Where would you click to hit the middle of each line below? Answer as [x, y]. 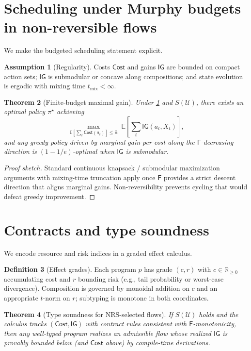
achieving [70, 111]
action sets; [21, 76]
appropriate [21, 297]
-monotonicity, [215, 324]
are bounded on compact [203, 66]
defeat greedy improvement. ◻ [50, 196]
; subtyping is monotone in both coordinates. [142, 297]
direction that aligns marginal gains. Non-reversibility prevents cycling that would [126, 187]
